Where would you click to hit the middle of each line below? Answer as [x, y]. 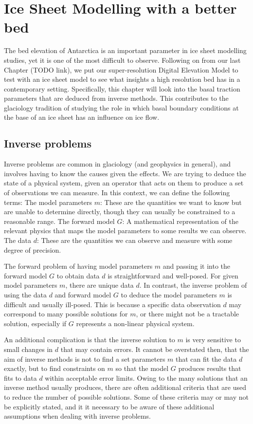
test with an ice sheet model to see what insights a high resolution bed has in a [122, 79]
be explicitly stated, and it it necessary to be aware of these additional [109, 406]
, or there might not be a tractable [188, 314]
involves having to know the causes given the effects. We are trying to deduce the [125, 173]
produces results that [210, 368]
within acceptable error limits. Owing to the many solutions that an [146, 378]
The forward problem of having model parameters [78, 266]
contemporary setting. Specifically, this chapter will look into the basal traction [122, 88]
